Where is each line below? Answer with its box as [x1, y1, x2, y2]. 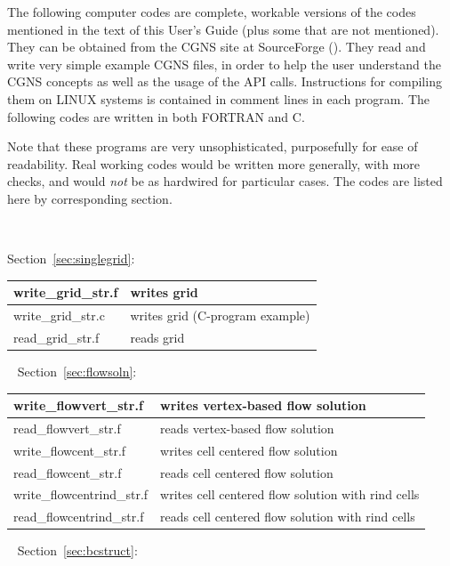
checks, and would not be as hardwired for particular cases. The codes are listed [7, 172, 443, 190]
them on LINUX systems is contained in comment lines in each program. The [7, 89, 430, 108]
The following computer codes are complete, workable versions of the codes [7, 3, 416, 20]
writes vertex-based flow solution [160, 396, 366, 415]
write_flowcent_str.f [13, 441, 126, 459]
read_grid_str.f [13, 327, 100, 346]
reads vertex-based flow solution [160, 418, 334, 437]
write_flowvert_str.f [13, 396, 143, 415]
